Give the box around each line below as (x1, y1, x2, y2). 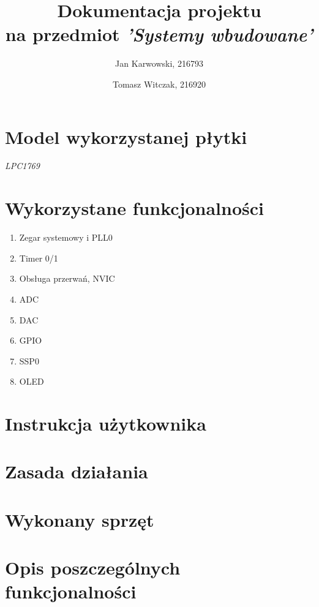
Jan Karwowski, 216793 (115, 57, 203, 70)
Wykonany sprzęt (5, 507, 154, 532)
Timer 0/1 (19, 251, 58, 264)
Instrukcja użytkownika (5, 411, 206, 436)
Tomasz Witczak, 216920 (112, 77, 206, 90)
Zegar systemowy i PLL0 (19, 231, 113, 244)
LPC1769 (5, 159, 40, 172)
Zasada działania (5, 459, 148, 484)
